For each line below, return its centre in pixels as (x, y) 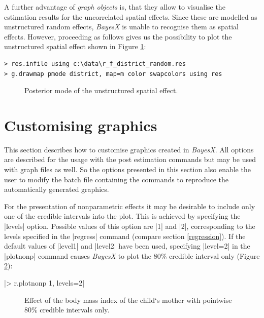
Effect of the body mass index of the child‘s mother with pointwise (128, 300)
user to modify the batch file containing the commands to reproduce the (117, 179)
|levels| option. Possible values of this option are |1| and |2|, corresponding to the (130, 226)
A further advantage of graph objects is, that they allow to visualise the (115, 7)
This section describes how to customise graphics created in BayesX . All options (129, 149)
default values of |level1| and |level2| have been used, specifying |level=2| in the (127, 246)
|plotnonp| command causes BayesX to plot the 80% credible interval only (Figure (132, 255)
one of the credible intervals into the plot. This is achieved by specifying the (122, 216)
